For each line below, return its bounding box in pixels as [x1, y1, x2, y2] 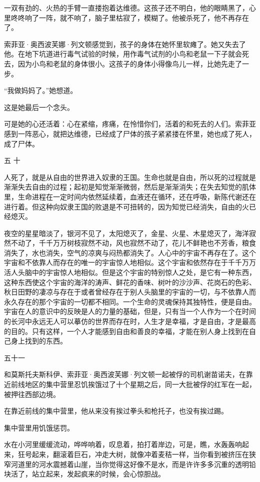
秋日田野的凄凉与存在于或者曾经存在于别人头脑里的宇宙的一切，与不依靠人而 [4, 286, 256, 297]
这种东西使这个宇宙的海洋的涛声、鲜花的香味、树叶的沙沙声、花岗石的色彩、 [4, 276, 256, 287]
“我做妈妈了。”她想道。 [4, 85, 77, 95]
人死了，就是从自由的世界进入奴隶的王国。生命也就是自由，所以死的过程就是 [4, 171, 256, 182]
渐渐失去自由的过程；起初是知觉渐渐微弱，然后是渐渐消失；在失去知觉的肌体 [4, 181, 256, 192]
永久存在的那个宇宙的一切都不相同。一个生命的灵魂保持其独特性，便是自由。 [4, 296, 256, 306]
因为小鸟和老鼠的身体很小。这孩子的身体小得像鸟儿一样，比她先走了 [17, 58, 242, 68]
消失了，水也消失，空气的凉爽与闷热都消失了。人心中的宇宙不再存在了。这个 [4, 247, 256, 257]
